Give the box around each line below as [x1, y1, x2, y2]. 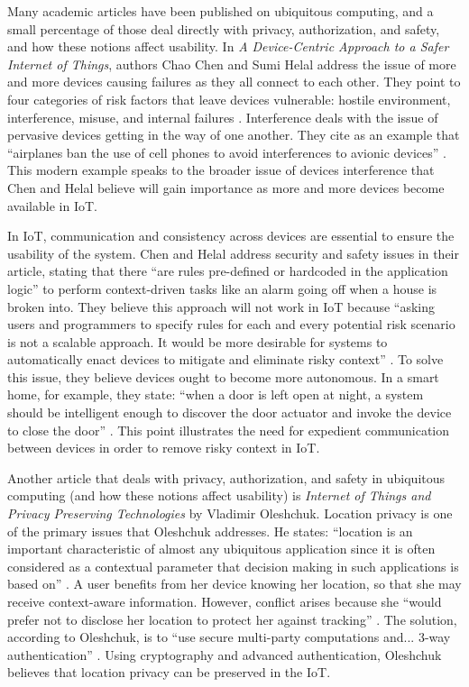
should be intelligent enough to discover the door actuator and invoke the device [7, 403, 452, 422]
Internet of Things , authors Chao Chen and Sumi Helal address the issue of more [7, 54, 456, 73]
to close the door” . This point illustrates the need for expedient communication [7, 420, 450, 439]
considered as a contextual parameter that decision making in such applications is [7, 556, 459, 575]
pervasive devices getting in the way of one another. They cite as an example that [7, 125, 460, 144]
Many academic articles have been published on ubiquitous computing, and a [7, 2, 434, 20]
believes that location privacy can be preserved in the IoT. [7, 663, 331, 682]
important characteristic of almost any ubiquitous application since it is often [7, 539, 436, 558]
